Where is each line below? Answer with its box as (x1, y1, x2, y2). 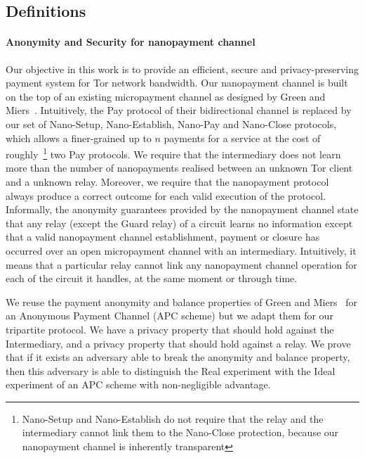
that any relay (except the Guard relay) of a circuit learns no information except (6, 215, 353, 230)
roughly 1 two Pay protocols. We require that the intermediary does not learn (6, 145, 341, 161)
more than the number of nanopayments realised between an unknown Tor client (6, 160, 353, 175)
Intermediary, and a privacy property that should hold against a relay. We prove (6, 336, 351, 350)
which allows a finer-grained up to (6, 130, 152, 145)
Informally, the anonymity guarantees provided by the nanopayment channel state (6, 202, 359, 217)
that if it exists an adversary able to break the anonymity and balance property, (6, 350, 350, 364)
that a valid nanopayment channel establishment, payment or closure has (6, 229, 320, 244)
